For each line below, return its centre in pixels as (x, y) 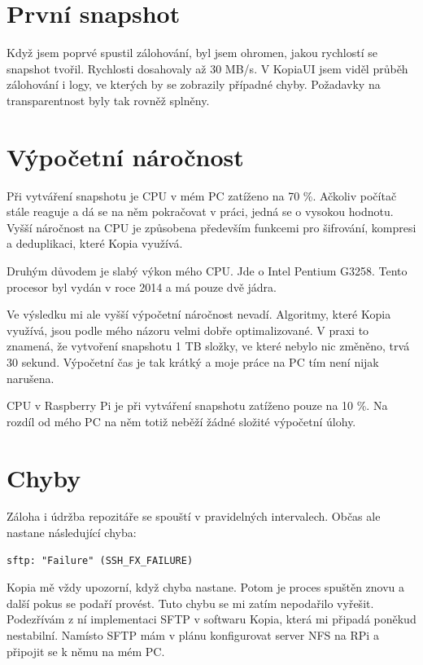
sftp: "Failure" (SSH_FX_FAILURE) (100, 560)
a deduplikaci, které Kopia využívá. (95, 243)
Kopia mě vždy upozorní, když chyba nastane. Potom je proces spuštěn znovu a (206, 587)
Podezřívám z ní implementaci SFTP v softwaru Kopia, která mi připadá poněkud (211, 619)
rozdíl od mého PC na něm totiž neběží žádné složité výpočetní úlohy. (181, 421)
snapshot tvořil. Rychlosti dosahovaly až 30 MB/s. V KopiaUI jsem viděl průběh (207, 68)
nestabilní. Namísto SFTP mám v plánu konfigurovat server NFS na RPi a (193, 635)
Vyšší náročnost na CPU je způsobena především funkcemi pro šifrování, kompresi (211, 227)
